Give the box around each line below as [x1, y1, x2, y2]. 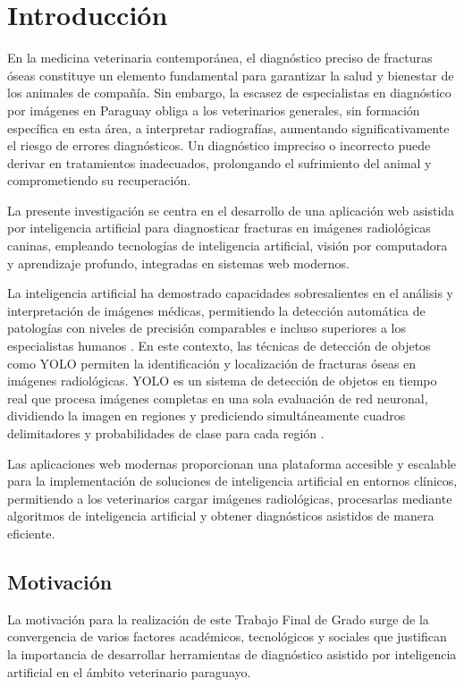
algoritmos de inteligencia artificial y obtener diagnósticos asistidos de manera [7, 506, 434, 525]
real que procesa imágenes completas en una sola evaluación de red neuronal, [7, 388, 428, 407]
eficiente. [7, 523, 55, 542]
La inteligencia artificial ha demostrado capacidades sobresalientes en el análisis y [7, 284, 453, 302]
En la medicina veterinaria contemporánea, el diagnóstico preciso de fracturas [7, 48, 433, 67]
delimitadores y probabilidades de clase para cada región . [7, 424, 325, 442]
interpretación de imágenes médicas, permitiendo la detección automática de [7, 301, 426, 319]
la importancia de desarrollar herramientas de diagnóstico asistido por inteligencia [7, 644, 457, 663]
